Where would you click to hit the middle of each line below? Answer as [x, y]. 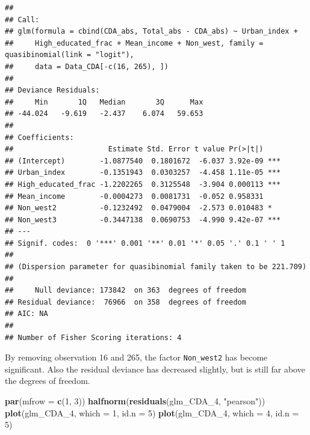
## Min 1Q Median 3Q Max [104, 102]
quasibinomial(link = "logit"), [70, 55]
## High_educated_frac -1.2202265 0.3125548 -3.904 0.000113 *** [143, 184]
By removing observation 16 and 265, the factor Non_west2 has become [136, 357]
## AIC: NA [26, 314]
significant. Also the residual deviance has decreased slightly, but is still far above [155, 369]
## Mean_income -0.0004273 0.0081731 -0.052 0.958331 [134, 196]
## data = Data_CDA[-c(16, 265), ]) [87, 66]
